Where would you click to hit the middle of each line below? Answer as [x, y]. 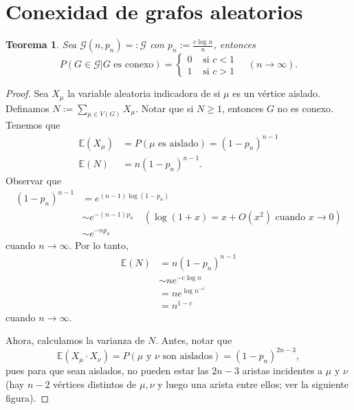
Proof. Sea [27, 93]
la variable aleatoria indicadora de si [144, 93]
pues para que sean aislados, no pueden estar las [107, 370]
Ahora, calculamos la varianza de [75, 340]
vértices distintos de [95, 384]
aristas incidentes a [283, 370]
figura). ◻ [27, 397]
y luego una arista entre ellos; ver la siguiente [253, 384]
